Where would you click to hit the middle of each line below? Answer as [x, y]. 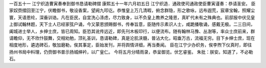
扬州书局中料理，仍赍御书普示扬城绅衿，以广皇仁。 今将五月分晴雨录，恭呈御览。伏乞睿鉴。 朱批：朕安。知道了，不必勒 [131, 52]
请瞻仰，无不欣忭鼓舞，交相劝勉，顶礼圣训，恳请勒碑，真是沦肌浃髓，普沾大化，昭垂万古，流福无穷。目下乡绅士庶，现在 [132, 38]
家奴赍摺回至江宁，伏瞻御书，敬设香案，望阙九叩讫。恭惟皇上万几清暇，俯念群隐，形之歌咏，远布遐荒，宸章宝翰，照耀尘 [132, 10]
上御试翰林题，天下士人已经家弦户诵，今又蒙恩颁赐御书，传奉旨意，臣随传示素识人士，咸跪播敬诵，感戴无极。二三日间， [132, 24]
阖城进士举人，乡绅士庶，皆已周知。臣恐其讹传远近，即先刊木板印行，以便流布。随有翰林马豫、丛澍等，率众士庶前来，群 [132, 31]
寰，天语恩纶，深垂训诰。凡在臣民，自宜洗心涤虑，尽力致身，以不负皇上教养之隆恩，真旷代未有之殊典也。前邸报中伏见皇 [132, 17]
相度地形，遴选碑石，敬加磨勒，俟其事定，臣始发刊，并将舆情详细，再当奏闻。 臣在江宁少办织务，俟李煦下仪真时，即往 [131, 45]
